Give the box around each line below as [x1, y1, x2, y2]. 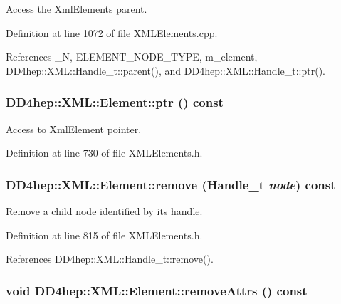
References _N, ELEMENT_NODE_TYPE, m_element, [6, 49, 258, 64]
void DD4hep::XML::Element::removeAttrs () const [6, 281, 308, 299]
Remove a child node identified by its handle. [6, 204, 203, 218]
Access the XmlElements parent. [6, 1, 147, 16]
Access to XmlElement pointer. [6, 121, 142, 136]
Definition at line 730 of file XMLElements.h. [6, 145, 203, 160]
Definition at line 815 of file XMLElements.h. [6, 227, 203, 242]
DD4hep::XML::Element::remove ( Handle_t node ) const [6, 175, 336, 193]
